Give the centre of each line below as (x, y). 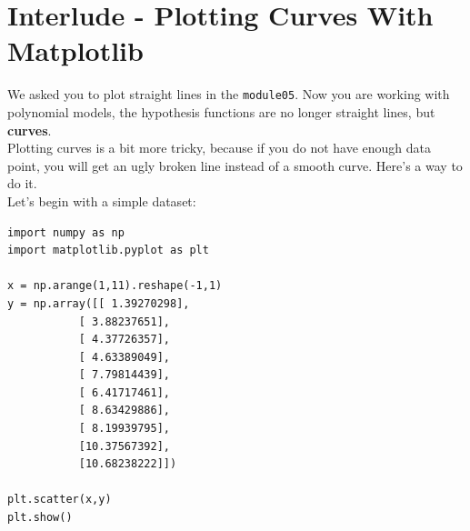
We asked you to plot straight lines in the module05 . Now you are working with (229, 94)
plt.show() (40, 518)
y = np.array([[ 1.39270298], (99, 303)
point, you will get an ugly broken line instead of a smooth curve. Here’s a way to (235, 165)
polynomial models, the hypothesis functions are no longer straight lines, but (221, 111)
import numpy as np (66, 232)
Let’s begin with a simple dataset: (102, 200)
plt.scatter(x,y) (60, 500)
